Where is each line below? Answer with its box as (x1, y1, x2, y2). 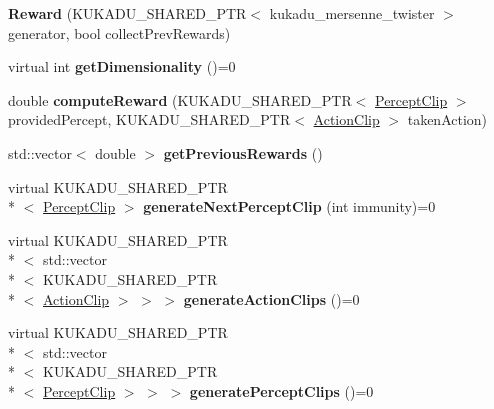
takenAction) (407, 109, 488, 130)
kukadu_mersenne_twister (269, 3, 435, 23)
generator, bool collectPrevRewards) (8, 22, 231, 43)
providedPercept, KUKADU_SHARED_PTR (8, 109, 291, 130)
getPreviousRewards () (163, 142, 323, 163)
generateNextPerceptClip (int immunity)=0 (143, 196, 436, 217)
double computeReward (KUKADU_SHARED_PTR (8, 89, 352, 110)
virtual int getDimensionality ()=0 (8, 56, 236, 77)
